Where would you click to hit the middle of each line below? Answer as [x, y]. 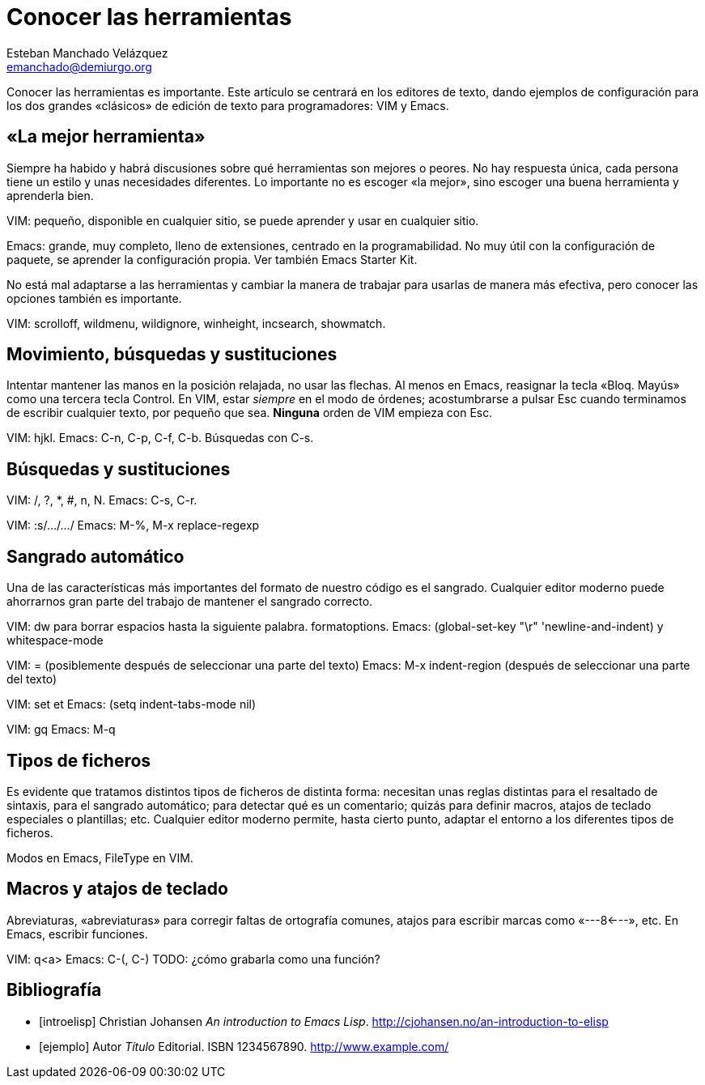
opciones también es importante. [94, 298]
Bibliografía [54, 990]
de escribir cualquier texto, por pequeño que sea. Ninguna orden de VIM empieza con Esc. [250, 413]
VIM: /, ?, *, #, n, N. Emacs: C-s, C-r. [102, 500]
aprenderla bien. [50, 195]
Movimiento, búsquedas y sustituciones [172, 355]
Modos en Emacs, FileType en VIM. [100, 857]
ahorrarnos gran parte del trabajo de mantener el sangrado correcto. [190, 602]
